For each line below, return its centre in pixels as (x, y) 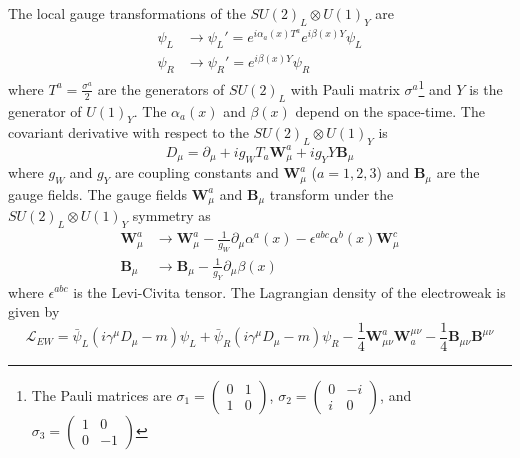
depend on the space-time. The (390, 110)
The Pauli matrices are (101, 394)
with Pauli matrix (345, 88)
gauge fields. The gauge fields (98, 193)
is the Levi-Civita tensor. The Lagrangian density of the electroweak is (289, 291)
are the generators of (161, 88)
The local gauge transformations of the (127, 13)
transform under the (331, 193)
